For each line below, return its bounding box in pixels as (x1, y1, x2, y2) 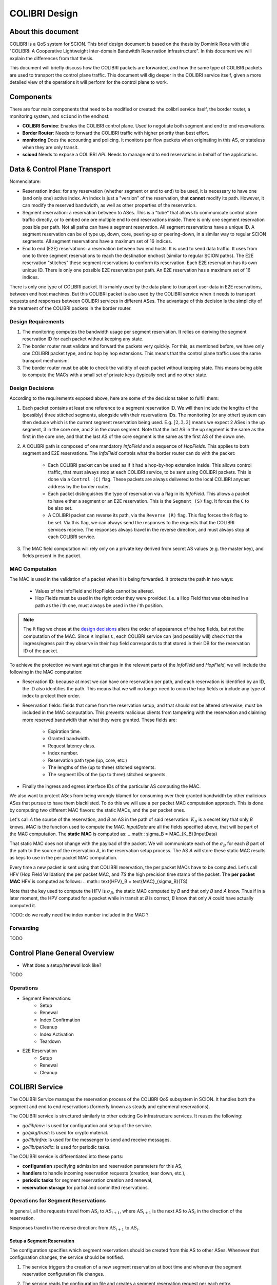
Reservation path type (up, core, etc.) (48, 757, 128, 763)
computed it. (9, 902, 36, 908)
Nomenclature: (9, 178, 41, 185)
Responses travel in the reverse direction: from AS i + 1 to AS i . (9, 1224, 140, 1232)
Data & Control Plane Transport (9, 165, 111, 174)
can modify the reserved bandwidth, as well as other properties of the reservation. (22, 202, 197, 208)
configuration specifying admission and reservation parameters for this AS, (22, 1163, 183, 1169)
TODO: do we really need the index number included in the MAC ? (9, 912, 149, 918)
